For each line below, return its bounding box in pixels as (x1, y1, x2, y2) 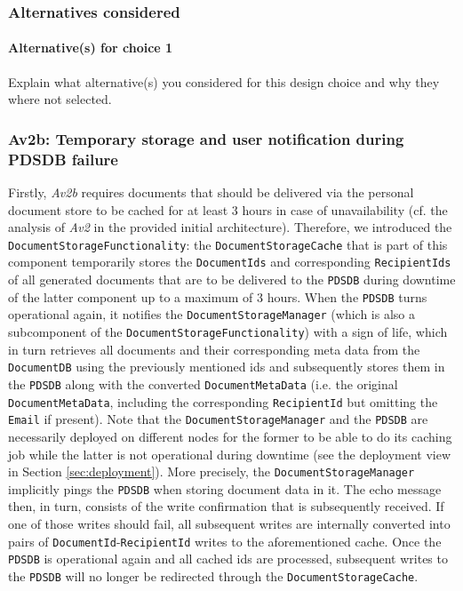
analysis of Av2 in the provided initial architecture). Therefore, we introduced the (8, 218, 452, 236)
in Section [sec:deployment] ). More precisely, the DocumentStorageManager (8, 462, 415, 481)
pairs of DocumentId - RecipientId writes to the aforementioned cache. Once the (8, 531, 442, 550)
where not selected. (8, 90, 112, 108)
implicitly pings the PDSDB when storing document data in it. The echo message (8, 479, 442, 498)
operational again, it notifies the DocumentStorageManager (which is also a (8, 305, 416, 323)
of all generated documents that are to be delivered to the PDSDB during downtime (8, 270, 456, 289)
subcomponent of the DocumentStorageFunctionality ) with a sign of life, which (8, 323, 448, 341)
